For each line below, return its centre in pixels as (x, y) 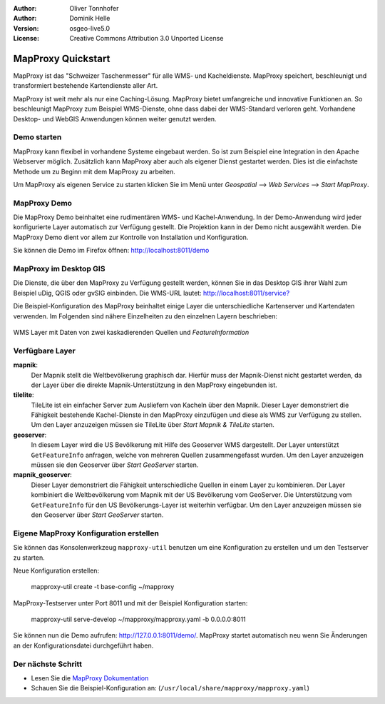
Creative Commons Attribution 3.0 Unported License (147, 39)
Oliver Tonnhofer (94, 8)
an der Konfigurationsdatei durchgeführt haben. (83, 645)
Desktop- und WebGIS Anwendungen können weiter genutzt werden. (115, 119)
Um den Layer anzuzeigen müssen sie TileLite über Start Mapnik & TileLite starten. (153, 425)
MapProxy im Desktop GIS (59, 269)
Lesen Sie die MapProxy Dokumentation (90, 678)
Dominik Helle (90, 19)
